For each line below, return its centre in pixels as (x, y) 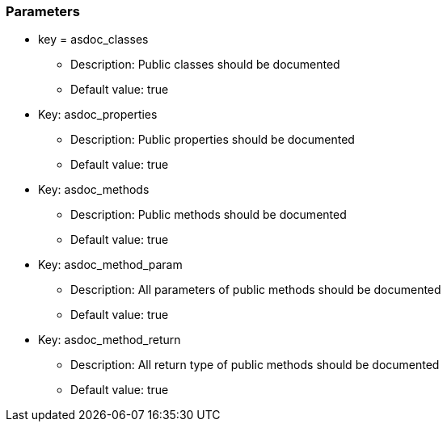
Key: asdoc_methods (94, 190)
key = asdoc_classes (93, 40)
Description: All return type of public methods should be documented (255, 365)
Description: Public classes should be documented (205, 65)
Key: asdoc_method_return (110, 340)
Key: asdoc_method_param (110, 265)
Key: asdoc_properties (98, 115)
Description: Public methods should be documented (209, 215)
